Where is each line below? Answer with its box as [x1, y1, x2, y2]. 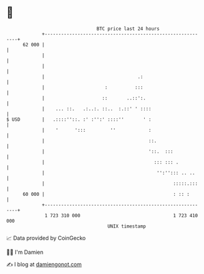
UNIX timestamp [107, 223, 147, 229]
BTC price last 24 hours [97, 26, 160, 32]
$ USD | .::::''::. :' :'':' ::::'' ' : [6, 116, 151, 123]
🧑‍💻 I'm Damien [6, 248, 44, 256]
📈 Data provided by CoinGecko [6, 234, 86, 242]
